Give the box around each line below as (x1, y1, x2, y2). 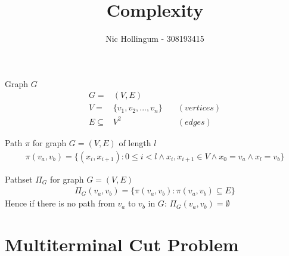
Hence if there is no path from (5, 197, 115, 209)
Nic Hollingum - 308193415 (105, 32, 204, 45)
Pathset (5, 172, 33, 185)
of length (119, 136, 151, 149)
